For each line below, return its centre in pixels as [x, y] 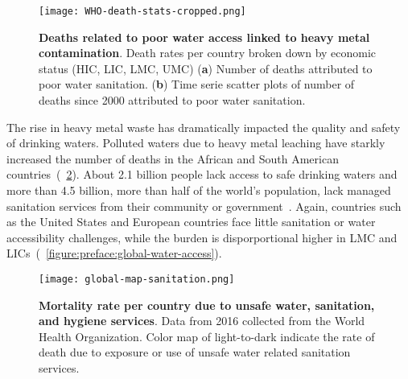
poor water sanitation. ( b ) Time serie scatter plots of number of [197, 84]
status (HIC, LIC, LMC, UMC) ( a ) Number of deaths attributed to [206, 68]
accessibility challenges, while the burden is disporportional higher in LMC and [202, 237]
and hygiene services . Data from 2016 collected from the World [202, 321]
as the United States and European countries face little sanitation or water [191, 222]
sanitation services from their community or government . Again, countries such [204, 206]
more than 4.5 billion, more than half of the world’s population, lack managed [199, 190]
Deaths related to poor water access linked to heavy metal [204, 37]
